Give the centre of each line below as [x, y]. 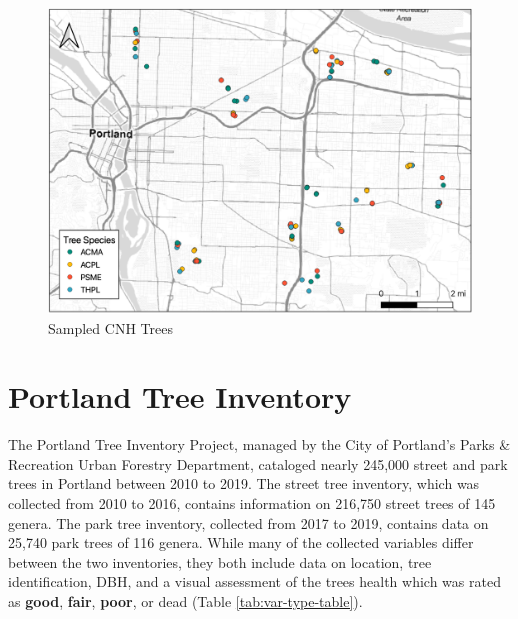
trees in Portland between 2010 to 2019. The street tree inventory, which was [244, 483]
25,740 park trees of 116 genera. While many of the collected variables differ [241, 542]
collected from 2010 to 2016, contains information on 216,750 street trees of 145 [252, 503]
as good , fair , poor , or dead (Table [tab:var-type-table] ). [185, 601]
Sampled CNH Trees [110, 327]
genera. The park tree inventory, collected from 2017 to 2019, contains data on [248, 522]
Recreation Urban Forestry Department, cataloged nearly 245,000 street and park [258, 463]
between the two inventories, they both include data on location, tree [220, 561]
